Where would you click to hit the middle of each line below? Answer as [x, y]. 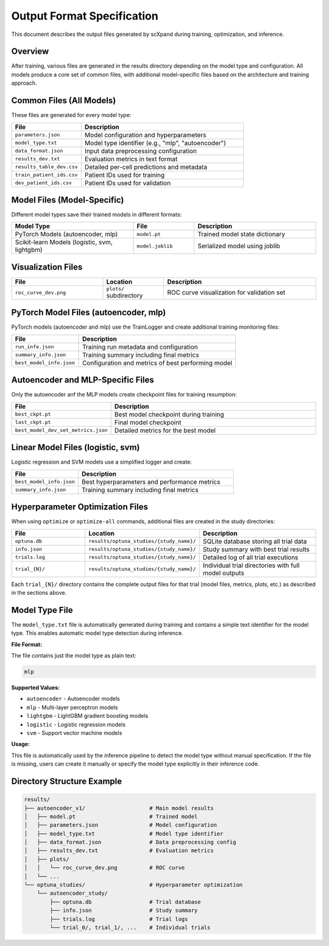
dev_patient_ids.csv [44, 183]
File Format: [27, 644]
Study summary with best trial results [256, 549]
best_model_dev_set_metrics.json [61, 430]
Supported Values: [36, 688]
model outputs [224, 573]
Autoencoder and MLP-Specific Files [83, 380]
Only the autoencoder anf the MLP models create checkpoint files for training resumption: [124, 395]
